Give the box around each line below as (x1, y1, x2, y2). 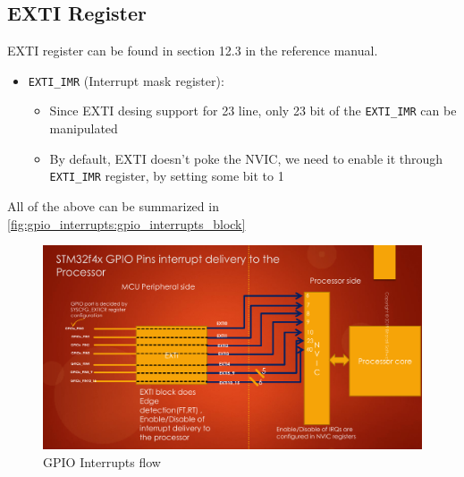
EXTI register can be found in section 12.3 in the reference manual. (7, 41, 378, 60)
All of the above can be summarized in (7, 196, 219, 215)
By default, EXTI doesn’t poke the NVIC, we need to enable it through (49, 149, 443, 167)
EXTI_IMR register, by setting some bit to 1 (49, 166, 284, 185)
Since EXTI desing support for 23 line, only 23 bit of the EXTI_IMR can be (49, 101, 457, 120)
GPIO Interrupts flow (43, 452, 161, 471)
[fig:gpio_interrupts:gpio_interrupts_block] (7, 214, 246, 233)
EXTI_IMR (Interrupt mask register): (28, 71, 224, 89)
